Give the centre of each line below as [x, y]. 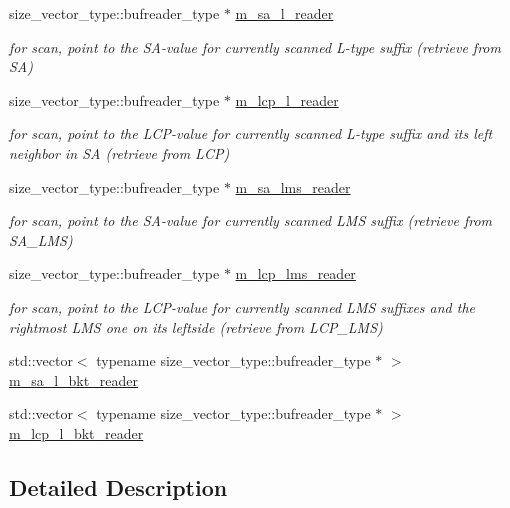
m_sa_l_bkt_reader [73, 379]
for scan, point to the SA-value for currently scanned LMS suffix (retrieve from [251, 220]
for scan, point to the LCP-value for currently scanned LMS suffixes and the [242, 306]
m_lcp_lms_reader [295, 273]
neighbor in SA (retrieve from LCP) [119, 152]
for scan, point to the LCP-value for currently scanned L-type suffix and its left [251, 133]
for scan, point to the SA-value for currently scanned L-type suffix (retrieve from [255, 46]
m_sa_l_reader [284, 13]
